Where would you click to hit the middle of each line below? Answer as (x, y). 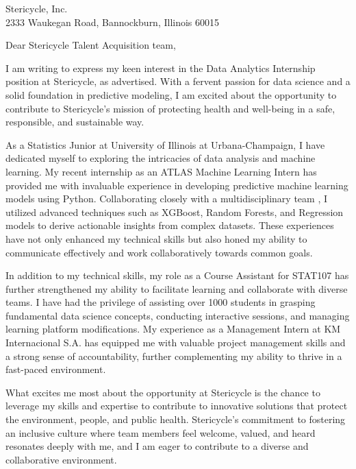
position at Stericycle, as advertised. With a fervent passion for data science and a (178, 81)
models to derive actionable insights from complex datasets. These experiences (170, 225)
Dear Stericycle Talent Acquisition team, (91, 45)
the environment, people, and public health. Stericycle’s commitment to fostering (176, 419)
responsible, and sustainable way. (75, 122)
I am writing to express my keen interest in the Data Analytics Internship (161, 68)
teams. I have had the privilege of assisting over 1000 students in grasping (161, 302)
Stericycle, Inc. (37, 8)
